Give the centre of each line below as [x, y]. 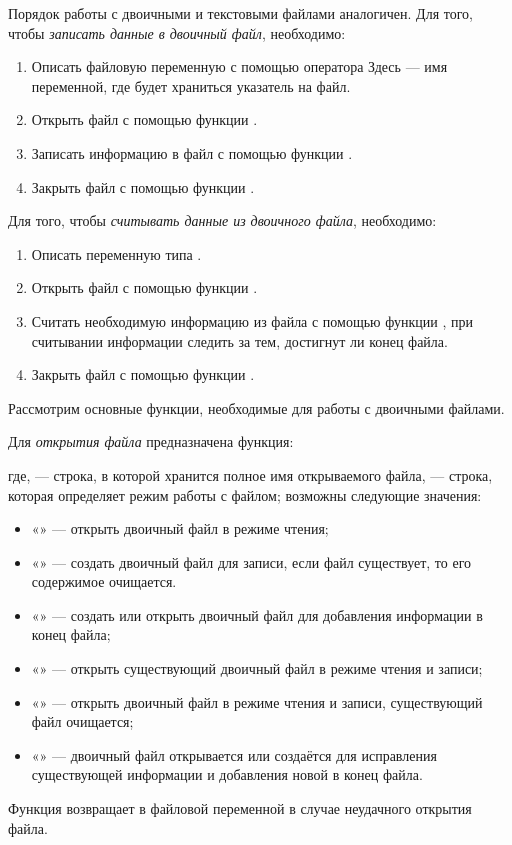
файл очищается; [82, 721]
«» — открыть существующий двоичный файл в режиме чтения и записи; [257, 668]
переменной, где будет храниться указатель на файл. [191, 85]
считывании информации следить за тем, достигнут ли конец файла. [239, 340]
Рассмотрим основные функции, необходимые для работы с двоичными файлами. [256, 407]
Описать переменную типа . [116, 253]
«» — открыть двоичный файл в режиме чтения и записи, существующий [257, 701]
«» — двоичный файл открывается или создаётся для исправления [234, 754]
